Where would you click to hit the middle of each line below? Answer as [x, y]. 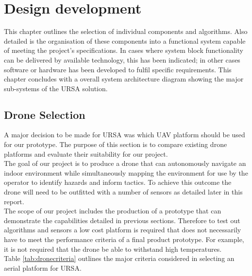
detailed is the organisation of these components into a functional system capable [125, 41]
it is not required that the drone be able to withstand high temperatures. [113, 249]
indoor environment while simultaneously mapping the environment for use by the [126, 172]
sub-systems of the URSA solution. [56, 88]
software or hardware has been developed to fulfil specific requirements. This [118, 69]
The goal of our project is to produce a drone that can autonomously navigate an [125, 163]
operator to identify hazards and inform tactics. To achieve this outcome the [118, 182]
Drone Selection [45, 114]
